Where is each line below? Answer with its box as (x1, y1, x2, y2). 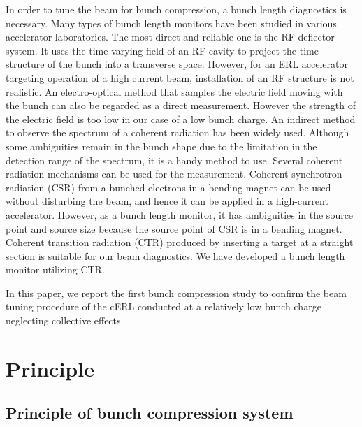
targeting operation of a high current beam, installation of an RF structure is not (6, 70, 354, 85)
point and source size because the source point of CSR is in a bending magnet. (6, 221, 342, 236)
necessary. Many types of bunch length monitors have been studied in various (6, 15, 337, 30)
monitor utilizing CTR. (6, 262, 105, 277)
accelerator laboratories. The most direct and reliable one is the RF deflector (6, 29, 335, 44)
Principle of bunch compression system (6, 402, 294, 424)
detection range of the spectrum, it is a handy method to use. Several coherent (6, 152, 343, 167)
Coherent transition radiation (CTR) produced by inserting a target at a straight (6, 235, 354, 249)
